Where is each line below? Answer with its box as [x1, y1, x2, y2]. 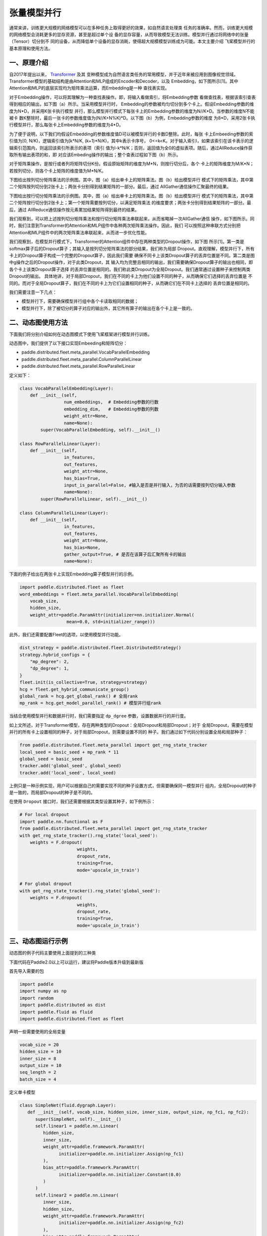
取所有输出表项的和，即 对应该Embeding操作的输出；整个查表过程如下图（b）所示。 [9, 151, 181, 158]
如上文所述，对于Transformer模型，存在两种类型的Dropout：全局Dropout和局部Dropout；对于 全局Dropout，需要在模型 [9, 722, 253, 728]
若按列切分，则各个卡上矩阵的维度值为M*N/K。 [9, 168, 106, 174]
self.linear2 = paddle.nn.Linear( [35, 1192, 119, 1198]
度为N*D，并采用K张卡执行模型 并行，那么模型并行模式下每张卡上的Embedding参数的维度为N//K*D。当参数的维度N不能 [9, 108, 255, 114]
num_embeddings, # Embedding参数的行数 [63, 399, 159, 405]
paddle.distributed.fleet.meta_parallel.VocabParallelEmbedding [21, 349, 150, 355]
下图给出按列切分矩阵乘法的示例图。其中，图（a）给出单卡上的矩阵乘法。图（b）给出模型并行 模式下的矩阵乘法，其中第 [9, 177, 254, 183]
